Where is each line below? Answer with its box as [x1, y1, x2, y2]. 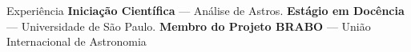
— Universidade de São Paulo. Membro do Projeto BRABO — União [6, 17, 371, 34]
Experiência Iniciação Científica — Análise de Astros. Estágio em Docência [6, 2, 405, 18]
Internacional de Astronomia [6, 33, 147, 50]
